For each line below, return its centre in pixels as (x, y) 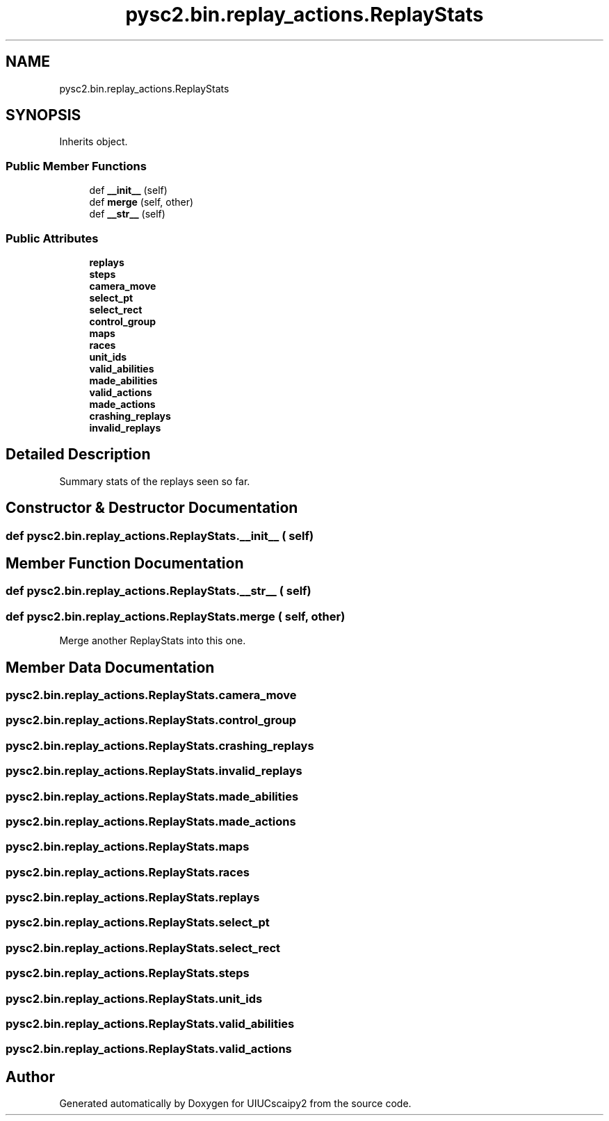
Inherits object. (94, 142)
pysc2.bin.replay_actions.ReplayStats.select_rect (143, 948)
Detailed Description (78, 455)
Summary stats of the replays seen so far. (155, 481)
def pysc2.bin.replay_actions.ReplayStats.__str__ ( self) (159, 591)
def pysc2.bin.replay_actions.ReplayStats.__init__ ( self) (160, 535)
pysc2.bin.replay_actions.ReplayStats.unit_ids (134, 998)
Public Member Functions (76, 166)
